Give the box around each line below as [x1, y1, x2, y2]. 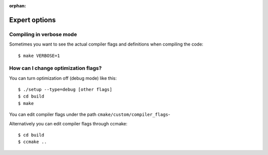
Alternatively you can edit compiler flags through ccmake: [9, 120, 128, 126]
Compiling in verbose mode [9, 31, 77, 38]
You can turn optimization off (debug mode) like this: [9, 75, 117, 81]
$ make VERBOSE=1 [18, 52, 60, 58]
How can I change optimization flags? [9, 65, 102, 72]
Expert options [9, 15, 56, 24]
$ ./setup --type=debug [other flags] [18, 87, 113, 93]
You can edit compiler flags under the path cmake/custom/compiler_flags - [9, 111, 171, 117]
